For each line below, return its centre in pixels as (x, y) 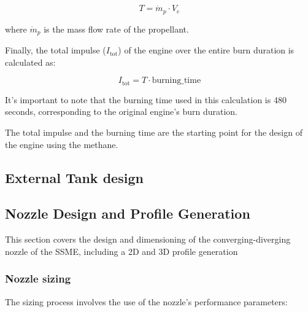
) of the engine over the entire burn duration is (206, 50)
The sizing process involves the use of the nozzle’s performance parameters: (146, 301)
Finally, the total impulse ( (56, 50)
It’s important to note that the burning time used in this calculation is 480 (146, 99)
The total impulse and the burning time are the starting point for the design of (154, 132)
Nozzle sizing (38, 279)
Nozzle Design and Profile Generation (128, 213)
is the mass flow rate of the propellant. (116, 29)
